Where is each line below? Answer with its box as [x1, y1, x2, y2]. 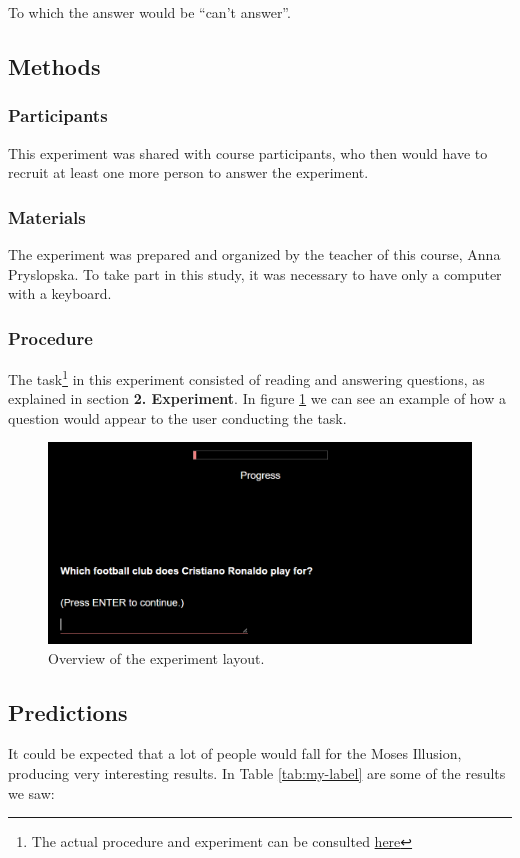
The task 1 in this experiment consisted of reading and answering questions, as [8, 366, 485, 389]
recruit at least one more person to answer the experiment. [8, 162, 369, 183]
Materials [8, 204, 86, 229]
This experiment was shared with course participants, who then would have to [8, 142, 488, 163]
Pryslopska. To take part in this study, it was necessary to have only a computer [8, 263, 502, 284]
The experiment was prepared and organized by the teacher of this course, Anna [8, 244, 501, 264]
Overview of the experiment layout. [48, 647, 265, 668]
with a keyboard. [8, 283, 112, 304]
